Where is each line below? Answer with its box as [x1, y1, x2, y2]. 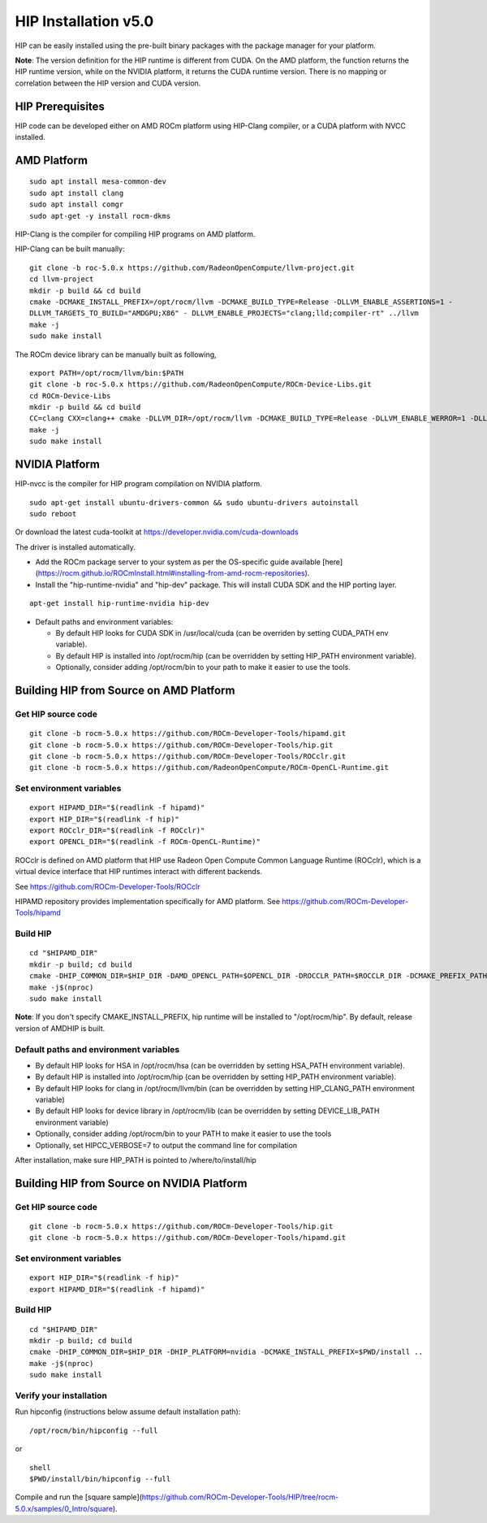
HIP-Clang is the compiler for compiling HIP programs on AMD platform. [15, 228, 256, 239]
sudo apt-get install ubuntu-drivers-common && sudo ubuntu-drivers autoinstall [29, 498, 360, 507]
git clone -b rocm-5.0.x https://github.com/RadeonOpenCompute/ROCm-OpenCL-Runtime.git [29, 763, 390, 772]
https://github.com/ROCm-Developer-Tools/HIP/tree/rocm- [141, 1492, 339, 1502]
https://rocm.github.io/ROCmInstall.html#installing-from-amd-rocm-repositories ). [37, 568, 310, 578]
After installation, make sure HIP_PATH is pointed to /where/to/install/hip [15, 1155, 257, 1164]
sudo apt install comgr [29, 200, 124, 209]
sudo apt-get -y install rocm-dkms [29, 211, 171, 220]
